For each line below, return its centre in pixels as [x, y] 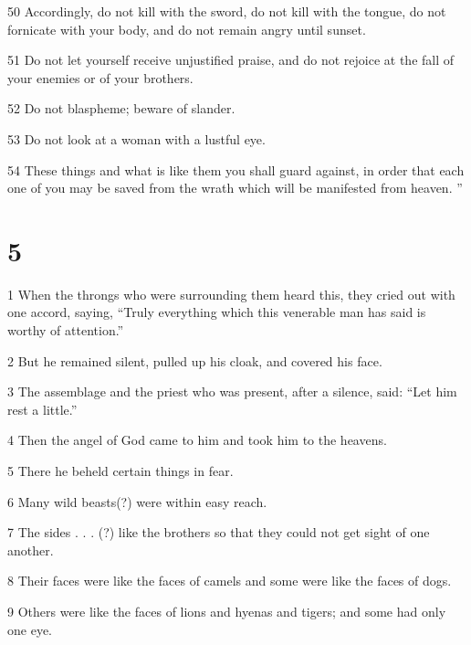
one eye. [30, 629]
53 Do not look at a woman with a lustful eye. [136, 138]
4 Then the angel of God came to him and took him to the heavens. [197, 440]
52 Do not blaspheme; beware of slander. [121, 108]
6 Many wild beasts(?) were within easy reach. [137, 501]
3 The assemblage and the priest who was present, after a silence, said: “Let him [232, 391]
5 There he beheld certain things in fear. [120, 471]
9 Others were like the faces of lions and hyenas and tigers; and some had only [227, 611]
